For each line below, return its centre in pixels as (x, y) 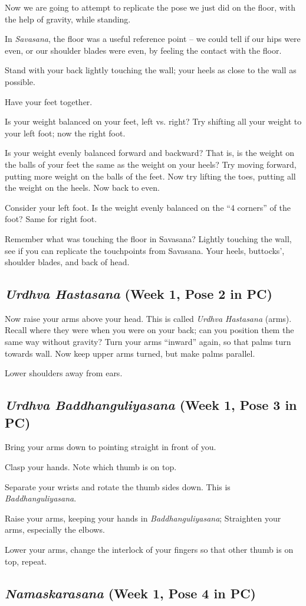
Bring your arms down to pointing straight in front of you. (111, 447)
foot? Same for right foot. (51, 219)
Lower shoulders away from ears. (64, 373)
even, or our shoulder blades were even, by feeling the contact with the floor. (143, 50)
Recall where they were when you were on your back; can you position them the (149, 330)
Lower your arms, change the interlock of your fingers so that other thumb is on (149, 550)
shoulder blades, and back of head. (67, 262)
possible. (20, 81)
